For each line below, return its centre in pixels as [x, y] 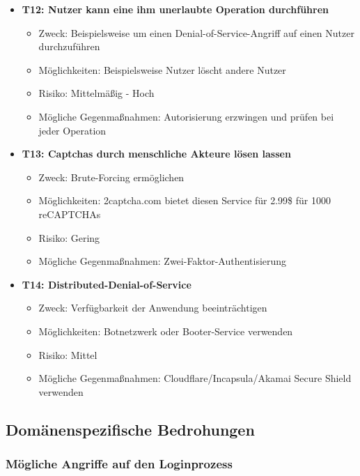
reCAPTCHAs [70, 214]
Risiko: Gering [69, 237]
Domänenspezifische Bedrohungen [130, 429]
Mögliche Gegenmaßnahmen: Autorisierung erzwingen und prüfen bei [186, 116]
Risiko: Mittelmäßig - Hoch [96, 93]
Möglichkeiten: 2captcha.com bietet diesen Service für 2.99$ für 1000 [185, 200]
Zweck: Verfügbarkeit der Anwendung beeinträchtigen [153, 308]
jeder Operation [72, 130]
